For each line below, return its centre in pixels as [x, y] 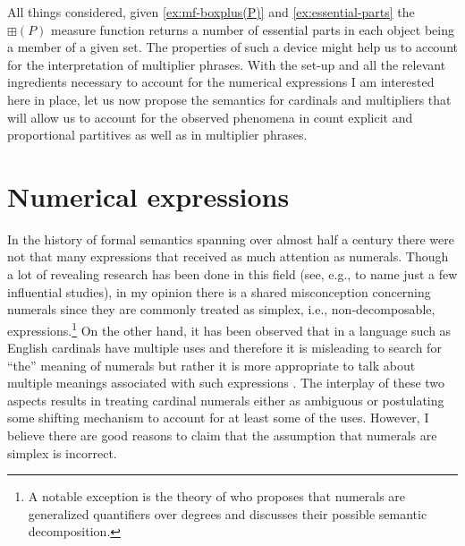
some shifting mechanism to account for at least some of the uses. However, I [218, 418]
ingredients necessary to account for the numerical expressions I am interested [221, 82]
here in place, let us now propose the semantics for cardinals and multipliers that [229, 99]
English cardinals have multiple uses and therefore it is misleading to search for [224, 348]
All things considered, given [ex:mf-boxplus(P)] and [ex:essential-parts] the [211, 12]
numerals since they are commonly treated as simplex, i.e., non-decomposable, [221, 309]
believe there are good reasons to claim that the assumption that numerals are [222, 435]
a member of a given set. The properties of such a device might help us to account [232, 47]
